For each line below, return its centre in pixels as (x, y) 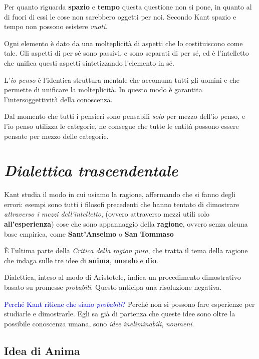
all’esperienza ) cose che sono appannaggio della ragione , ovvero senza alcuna (126, 224)
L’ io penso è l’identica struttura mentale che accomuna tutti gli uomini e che (122, 79)
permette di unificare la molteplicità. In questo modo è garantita (103, 89)
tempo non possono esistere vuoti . (56, 26)
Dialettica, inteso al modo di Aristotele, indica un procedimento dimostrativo (122, 277)
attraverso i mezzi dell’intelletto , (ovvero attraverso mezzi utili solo (107, 214)
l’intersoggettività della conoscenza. (58, 99)
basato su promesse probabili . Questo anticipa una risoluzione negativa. (113, 287)
